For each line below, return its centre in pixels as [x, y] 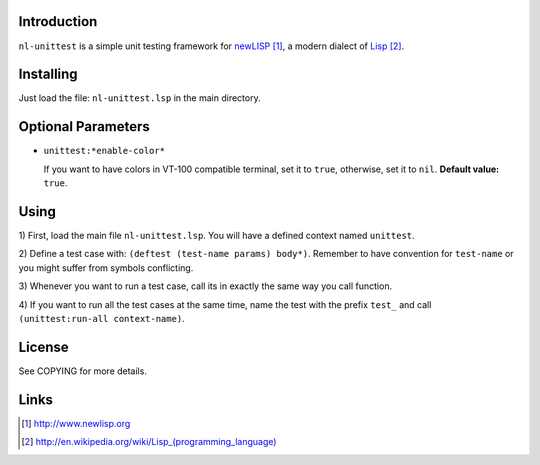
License [43, 346]
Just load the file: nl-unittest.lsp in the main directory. [139, 98]
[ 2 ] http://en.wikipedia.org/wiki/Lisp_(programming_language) [149, 442]
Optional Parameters [84, 126]
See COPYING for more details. [82, 371]
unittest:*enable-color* [104, 151]
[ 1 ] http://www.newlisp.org [76, 423]
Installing [48, 74]
